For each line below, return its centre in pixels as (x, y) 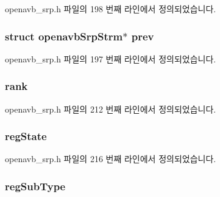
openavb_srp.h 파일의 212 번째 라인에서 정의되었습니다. (111, 109)
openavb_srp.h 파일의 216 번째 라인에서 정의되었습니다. (111, 159)
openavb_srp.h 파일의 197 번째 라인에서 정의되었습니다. (111, 58)
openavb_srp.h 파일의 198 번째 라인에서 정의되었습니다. (111, 9)
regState (26, 136)
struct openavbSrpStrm (64, 36)
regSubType (35, 186)
